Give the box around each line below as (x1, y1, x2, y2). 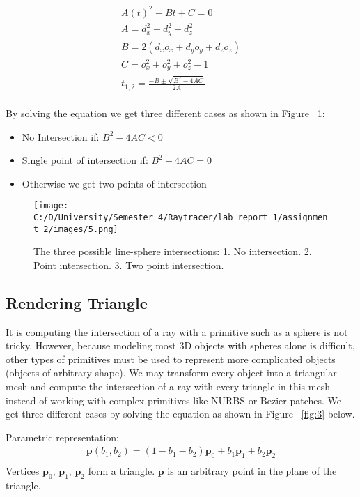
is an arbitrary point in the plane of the (167, 464, 337, 478)
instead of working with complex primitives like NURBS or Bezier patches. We (6, 392, 341, 407)
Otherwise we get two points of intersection (22, 176, 207, 190)
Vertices (6, 464, 40, 478)
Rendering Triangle (6, 291, 148, 313)
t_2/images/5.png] (33, 224, 118, 234)
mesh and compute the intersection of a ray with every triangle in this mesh (6, 379, 330, 394)
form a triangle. (88, 464, 155, 478)
